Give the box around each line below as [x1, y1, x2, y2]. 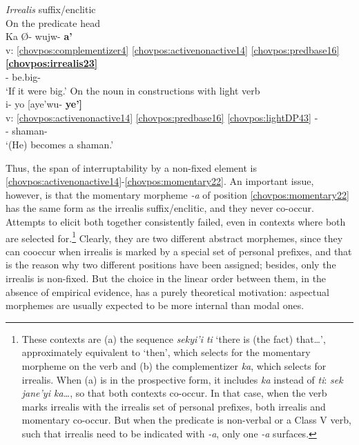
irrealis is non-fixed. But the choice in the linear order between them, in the [6, 270, 327, 285]
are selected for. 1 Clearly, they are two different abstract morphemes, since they [6, 228, 343, 245]
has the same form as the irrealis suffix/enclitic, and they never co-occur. [6, 201, 314, 215]
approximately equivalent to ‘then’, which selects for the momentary [21, 345, 311, 359]
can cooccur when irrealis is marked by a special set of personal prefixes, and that [6, 244, 352, 258]
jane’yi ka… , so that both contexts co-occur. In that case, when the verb [21, 386, 327, 400]
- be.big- [6, 69, 41, 83]
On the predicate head [6, 15, 100, 30]
